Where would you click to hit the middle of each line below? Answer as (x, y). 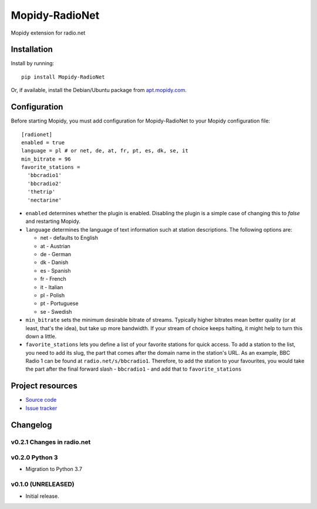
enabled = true (43, 142)
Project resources (44, 386)
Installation (32, 50)
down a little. (41, 336)
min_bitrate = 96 (46, 159)
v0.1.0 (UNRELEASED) (43, 484)
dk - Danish (54, 262)
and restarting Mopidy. (53, 221)
